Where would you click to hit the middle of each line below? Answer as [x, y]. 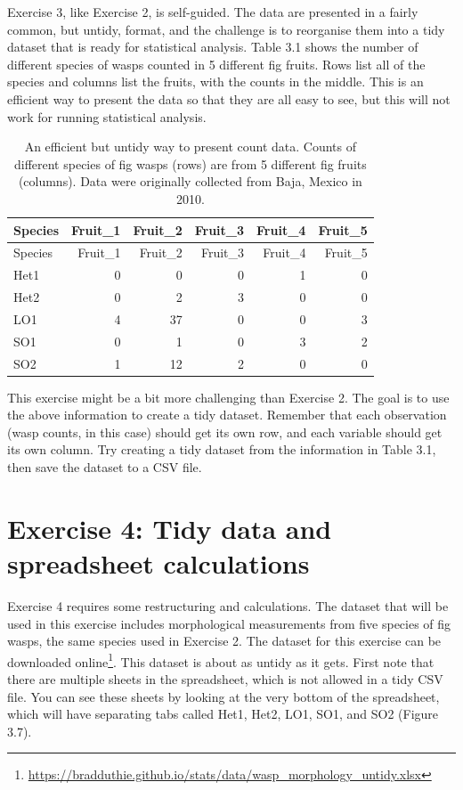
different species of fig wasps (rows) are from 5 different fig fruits [190, 163]
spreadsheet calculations [158, 563]
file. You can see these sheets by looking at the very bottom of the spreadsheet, [223, 696]
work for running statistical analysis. [107, 116]
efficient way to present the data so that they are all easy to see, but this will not [229, 98]
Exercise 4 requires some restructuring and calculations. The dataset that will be [228, 605]
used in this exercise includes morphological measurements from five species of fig [229, 623]
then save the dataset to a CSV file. [105, 467]
